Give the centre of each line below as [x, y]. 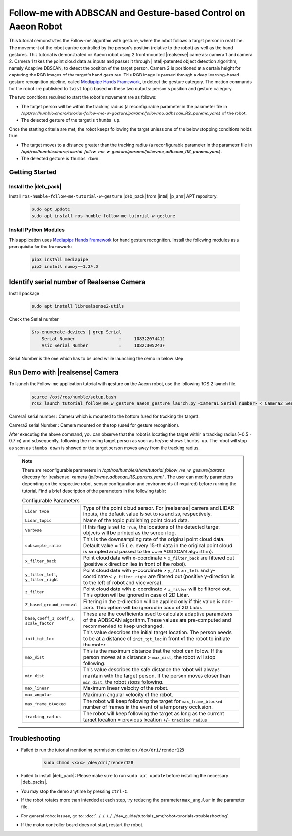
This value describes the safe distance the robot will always [151, 670]
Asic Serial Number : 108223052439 [103, 345]
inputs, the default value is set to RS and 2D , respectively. [147, 514]
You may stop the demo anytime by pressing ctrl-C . [75, 791]
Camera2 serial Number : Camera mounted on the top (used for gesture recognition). [94, 425]
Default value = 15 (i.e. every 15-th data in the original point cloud [158, 546]
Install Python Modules [37, 230]
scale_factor [39, 623]
